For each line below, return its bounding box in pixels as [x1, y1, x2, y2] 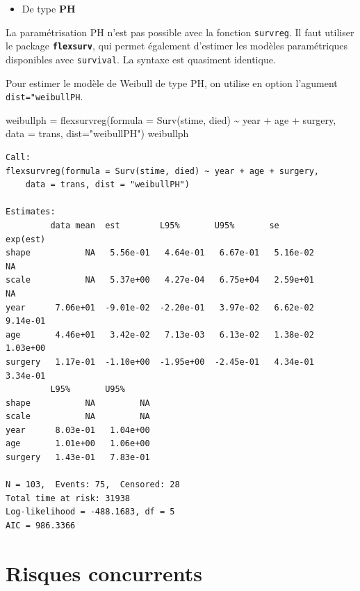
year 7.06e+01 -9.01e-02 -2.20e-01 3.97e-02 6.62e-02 [6, 302, 314, 313]
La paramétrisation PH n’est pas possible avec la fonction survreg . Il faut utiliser [6, 24, 354, 39]
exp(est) [6, 234, 46, 244]
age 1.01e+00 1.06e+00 [6, 439, 150, 449]
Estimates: [6, 207, 56, 217]
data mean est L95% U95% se [50, 220, 279, 230]
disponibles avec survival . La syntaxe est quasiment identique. [6, 52, 276, 66]
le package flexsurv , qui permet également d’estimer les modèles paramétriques [6, 38, 348, 53]
